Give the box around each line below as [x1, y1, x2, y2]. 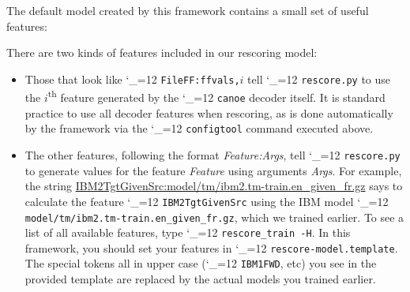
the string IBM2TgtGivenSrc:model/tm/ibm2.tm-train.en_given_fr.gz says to [24, 178, 403, 194]
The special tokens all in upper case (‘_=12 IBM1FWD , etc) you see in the [24, 255, 377, 271]
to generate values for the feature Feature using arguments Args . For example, [24, 162, 402, 178]
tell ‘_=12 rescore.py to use [247, 70, 391, 87]
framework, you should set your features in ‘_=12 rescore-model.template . [24, 239, 398, 256]
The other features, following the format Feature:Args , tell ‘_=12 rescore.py [24, 147, 401, 163]
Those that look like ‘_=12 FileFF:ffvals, [24, 70, 240, 87]
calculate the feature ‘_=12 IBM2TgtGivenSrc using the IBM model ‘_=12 [24, 193, 389, 209]
